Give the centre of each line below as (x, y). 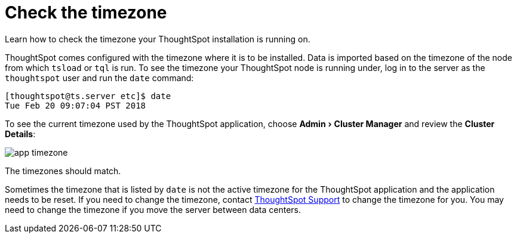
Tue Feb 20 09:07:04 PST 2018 (76, 105)
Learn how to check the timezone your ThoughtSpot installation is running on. (158, 39)
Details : (20, 134)
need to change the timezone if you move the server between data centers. (153, 209)
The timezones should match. (63, 171)
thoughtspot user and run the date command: (99, 78)
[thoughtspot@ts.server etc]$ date (88, 96)
